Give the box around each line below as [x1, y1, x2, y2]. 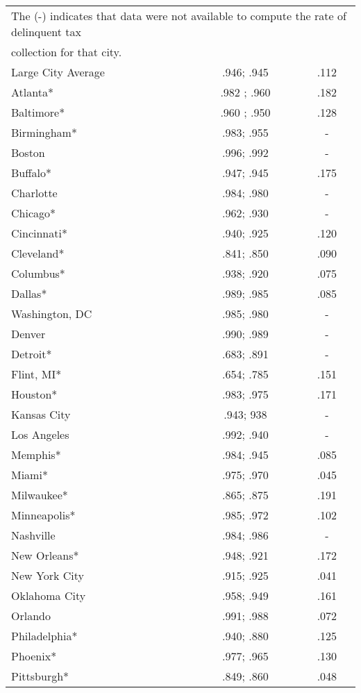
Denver [11, 326, 46, 342]
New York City [11, 567, 84, 583]
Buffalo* [11, 165, 52, 181]
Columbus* [11, 265, 65, 281]
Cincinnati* [11, 225, 67, 241]
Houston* [11, 386, 58, 402]
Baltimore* [11, 104, 65, 120]
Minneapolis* [11, 507, 76, 523]
